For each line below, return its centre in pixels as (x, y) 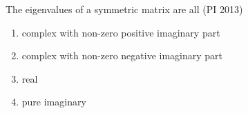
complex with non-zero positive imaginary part (121, 32)
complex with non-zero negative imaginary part (122, 55)
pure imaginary (54, 102)
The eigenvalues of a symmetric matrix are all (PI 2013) (124, 9)
